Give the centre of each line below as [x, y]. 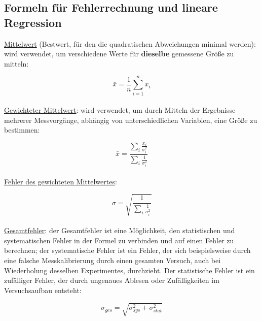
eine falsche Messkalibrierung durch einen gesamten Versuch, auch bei [113, 260]
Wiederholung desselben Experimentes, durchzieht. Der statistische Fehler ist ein [129, 270]
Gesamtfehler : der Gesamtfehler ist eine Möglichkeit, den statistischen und [120, 230]
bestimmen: [22, 130]
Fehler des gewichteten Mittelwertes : [61, 181]
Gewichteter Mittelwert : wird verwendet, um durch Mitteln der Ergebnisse [120, 110]
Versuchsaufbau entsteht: [43, 290]
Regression [33, 22]
